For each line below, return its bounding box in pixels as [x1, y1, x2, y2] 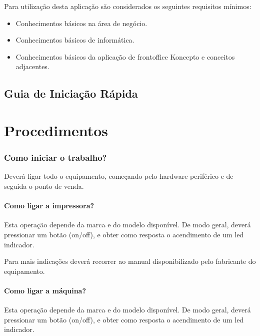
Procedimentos [4, 120, 108, 140]
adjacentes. [15, 61, 49, 72]
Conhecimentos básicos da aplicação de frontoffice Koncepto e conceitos [15, 51, 235, 62]
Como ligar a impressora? [4, 200, 94, 211]
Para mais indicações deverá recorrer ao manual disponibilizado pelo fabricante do [4, 256, 256, 266]
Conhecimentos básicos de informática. [15, 35, 134, 45]
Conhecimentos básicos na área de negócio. [15, 18, 147, 28]
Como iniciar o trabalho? [4, 151, 107, 164]
